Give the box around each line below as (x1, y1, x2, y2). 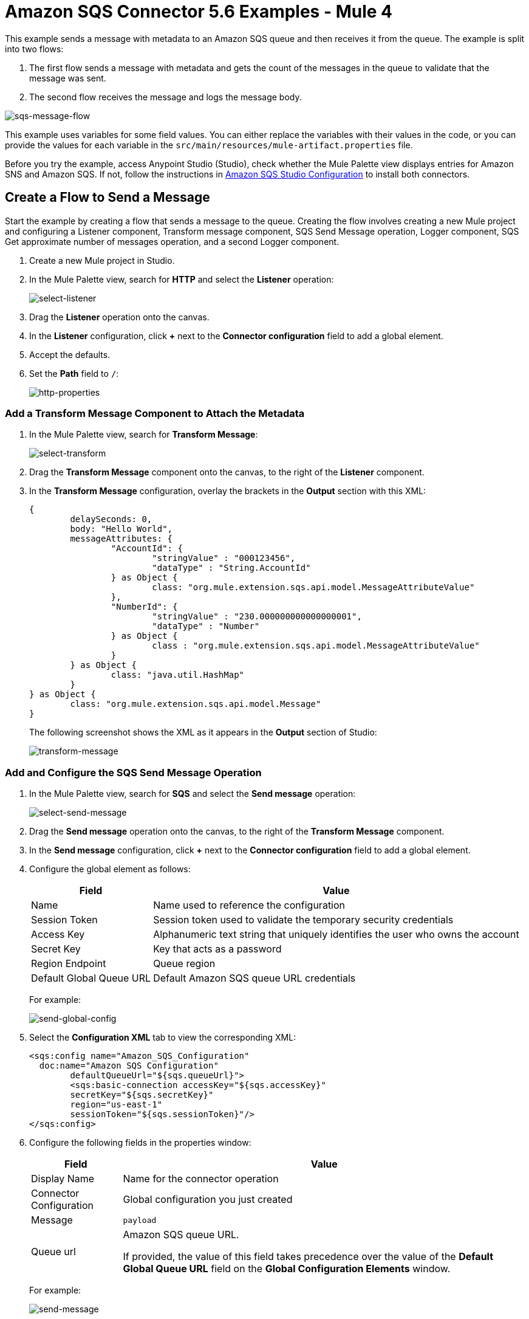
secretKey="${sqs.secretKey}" (70, 1090, 214, 1100)
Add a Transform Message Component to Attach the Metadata (5, 407, 305, 419)
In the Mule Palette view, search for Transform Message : (29, 429, 258, 440)
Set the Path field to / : (29, 368, 119, 379)
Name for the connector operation (123, 1173, 279, 1185)
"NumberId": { (111, 602, 178, 612)
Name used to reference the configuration (153, 899, 346, 912)
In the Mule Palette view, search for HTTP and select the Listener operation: (29, 274, 334, 284)
